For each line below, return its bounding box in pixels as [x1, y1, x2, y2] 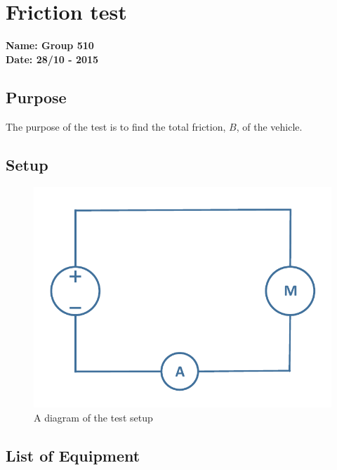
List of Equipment [6, 445, 140, 466]
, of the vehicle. [236, 119, 303, 133]
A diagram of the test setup [34, 410, 153, 425]
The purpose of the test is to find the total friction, [6, 119, 226, 133]
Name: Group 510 [6, 38, 94, 53]
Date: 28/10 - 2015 [6, 51, 99, 66]
